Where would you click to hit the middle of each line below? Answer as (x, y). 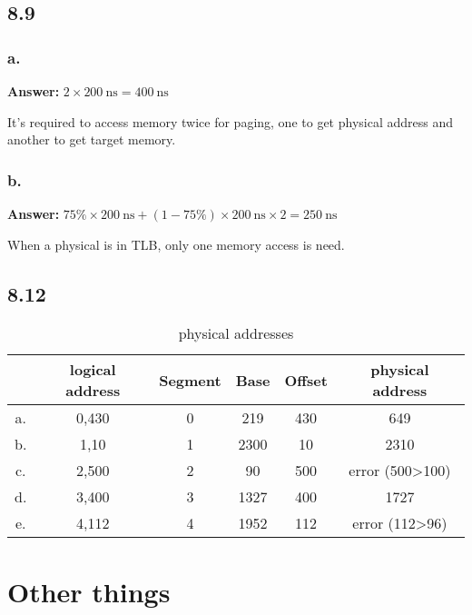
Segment (190, 380)
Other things (89, 591)
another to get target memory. (92, 139)
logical (93, 370)
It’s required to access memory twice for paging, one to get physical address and (230, 121)
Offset (306, 380)
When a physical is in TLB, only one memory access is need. (176, 244)
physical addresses (236, 333)
